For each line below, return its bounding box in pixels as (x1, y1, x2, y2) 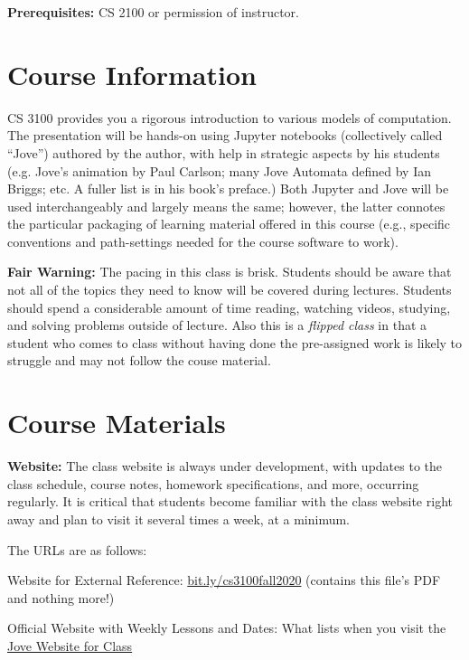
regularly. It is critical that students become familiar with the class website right (7, 492, 453, 511)
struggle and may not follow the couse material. (7, 351, 271, 370)
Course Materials (7, 404, 226, 441)
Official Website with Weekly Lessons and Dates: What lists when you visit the (7, 618, 446, 637)
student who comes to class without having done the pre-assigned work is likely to (7, 333, 463, 352)
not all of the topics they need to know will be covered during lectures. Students (7, 280, 452, 299)
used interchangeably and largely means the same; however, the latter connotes (7, 196, 446, 215)
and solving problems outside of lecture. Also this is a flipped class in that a (7, 316, 427, 335)
